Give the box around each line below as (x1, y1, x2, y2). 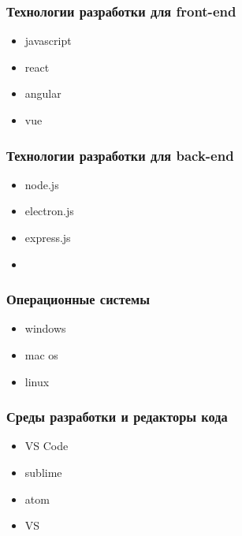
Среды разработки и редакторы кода (6, 407, 228, 426)
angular (24, 85, 61, 102)
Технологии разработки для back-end (6, 145, 234, 165)
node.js (24, 176, 59, 192)
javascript (24, 32, 72, 49)
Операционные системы (6, 289, 151, 309)
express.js (24, 229, 71, 245)
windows (24, 320, 66, 337)
